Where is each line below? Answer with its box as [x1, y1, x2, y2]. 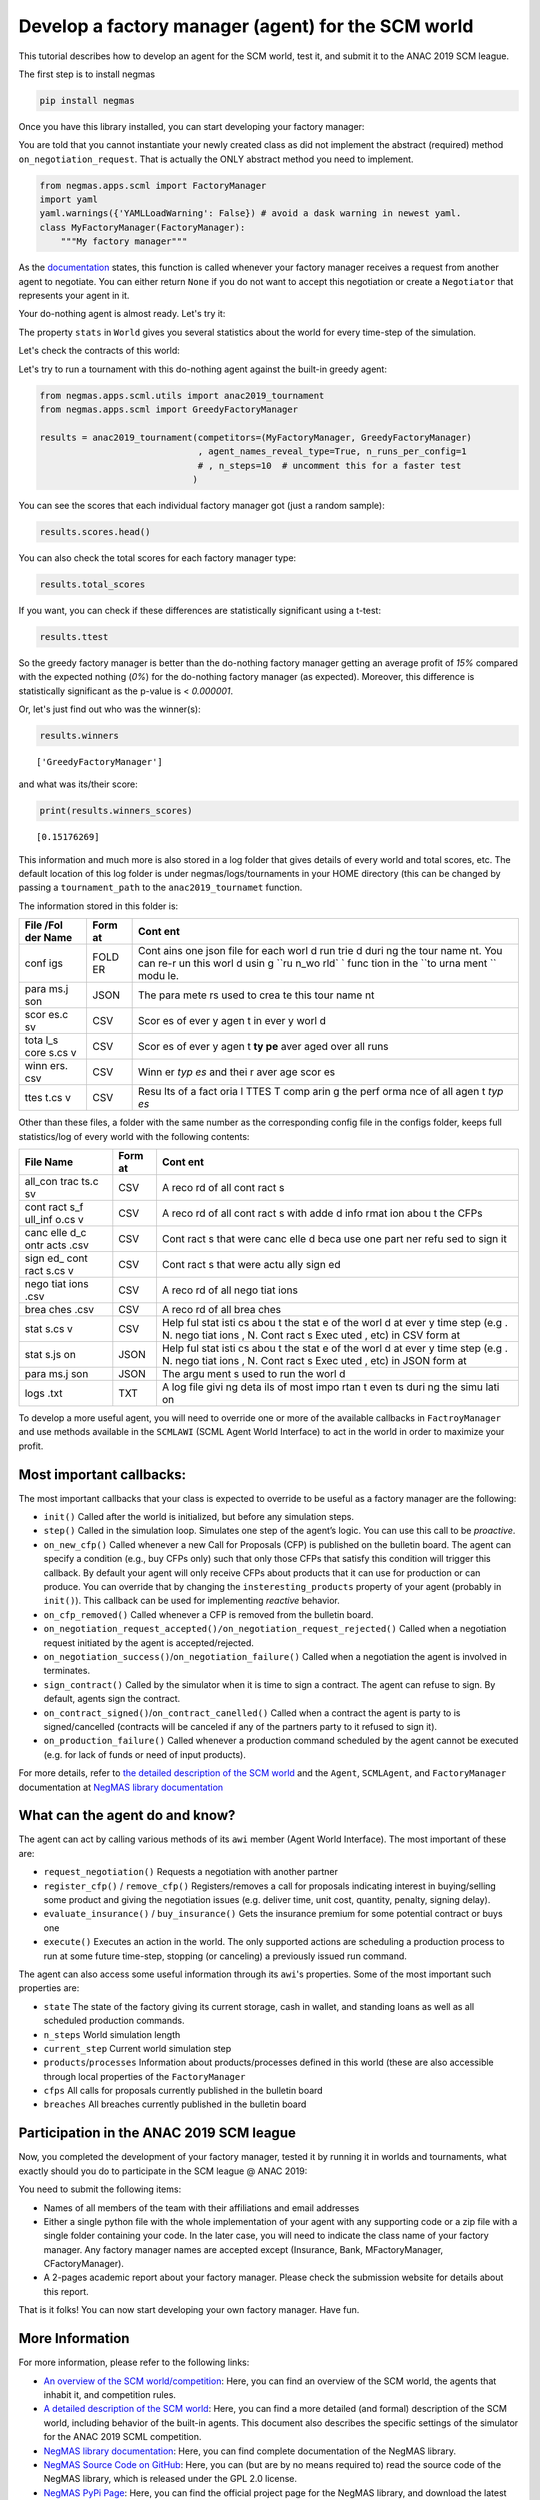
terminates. [43, 1665, 90, 1677]
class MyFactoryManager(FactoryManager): [39, 221, 246, 233]
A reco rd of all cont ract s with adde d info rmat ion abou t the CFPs [161, 1206, 483, 1220]
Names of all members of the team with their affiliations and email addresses [43, 2201, 360, 2214]
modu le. [137, 969, 180, 983]
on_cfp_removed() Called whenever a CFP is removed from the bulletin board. [43, 1608, 374, 1620]
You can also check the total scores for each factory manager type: [18, 551, 297, 564]
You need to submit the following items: [18, 2183, 182, 2195]
